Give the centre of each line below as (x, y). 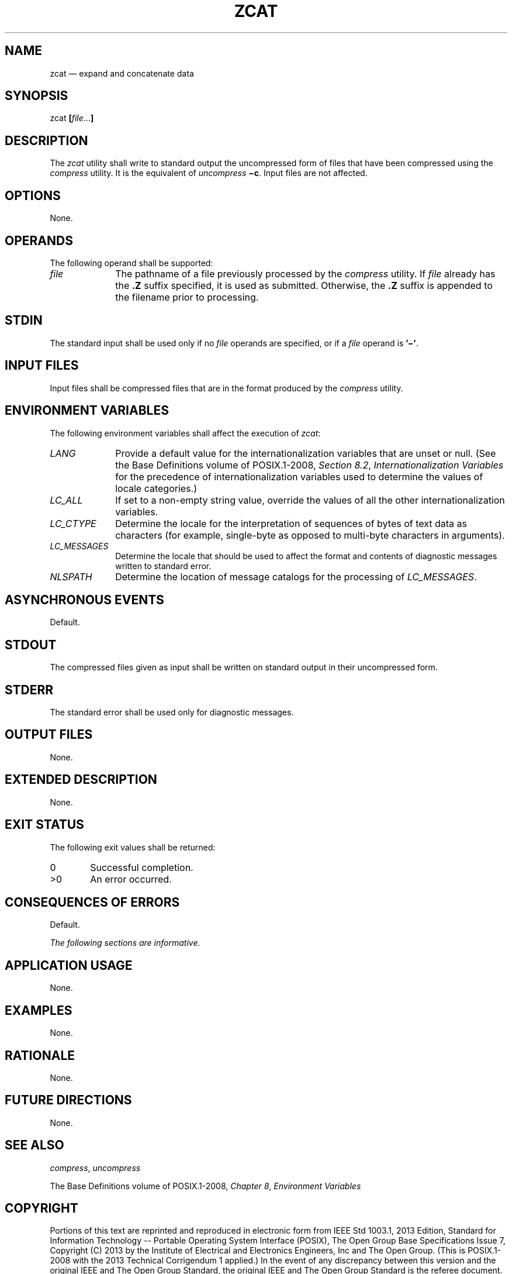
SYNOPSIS (37, 96)
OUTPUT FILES (49, 735)
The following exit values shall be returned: (133, 847)
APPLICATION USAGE (69, 965)
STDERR (29, 690)
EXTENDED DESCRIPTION (81, 780)
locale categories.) (156, 488)
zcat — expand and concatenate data (122, 73)
